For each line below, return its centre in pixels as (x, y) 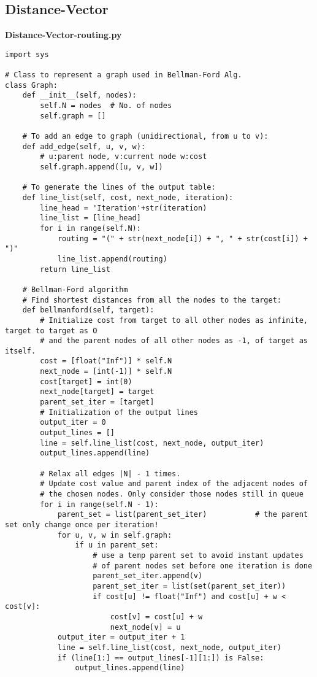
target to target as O (51, 331)
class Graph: (31, 85)
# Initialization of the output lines (119, 412)
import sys (27, 54)
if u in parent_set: (117, 545)
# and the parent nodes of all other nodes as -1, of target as (174, 341)
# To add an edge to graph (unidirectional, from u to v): (145, 137)
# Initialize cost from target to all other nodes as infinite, (174, 320)
